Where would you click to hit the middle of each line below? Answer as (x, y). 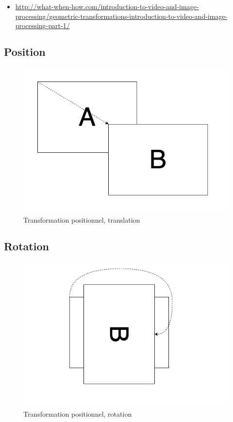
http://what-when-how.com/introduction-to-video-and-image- (107, 6)
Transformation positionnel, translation (82, 219)
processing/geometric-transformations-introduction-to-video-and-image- (121, 16)
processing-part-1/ (42, 25)
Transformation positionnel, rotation (78, 414)
